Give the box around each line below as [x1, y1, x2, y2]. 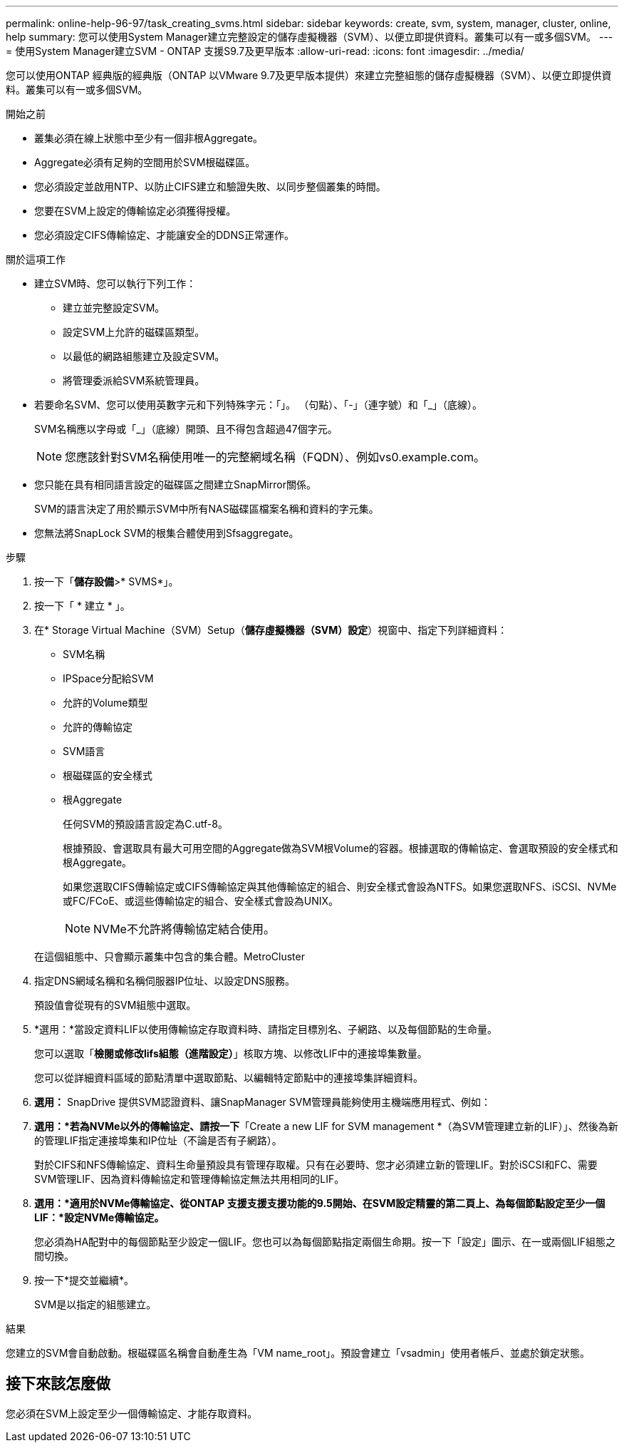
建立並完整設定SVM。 [63, 302, 165, 314]
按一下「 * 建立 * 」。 [34, 600, 130, 612]
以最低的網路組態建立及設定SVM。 [63, 350, 225, 362]
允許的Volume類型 [63, 697, 148, 709]
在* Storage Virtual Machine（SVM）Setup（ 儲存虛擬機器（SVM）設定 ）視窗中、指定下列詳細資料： [34, 624, 508, 636]
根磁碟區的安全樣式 [63, 769, 152, 781]
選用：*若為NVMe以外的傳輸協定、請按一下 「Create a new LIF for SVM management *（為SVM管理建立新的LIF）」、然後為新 [34, 1120, 618, 1132]
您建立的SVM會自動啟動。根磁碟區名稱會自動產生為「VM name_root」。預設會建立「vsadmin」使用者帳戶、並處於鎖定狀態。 [6, 1347, 590, 1359]
